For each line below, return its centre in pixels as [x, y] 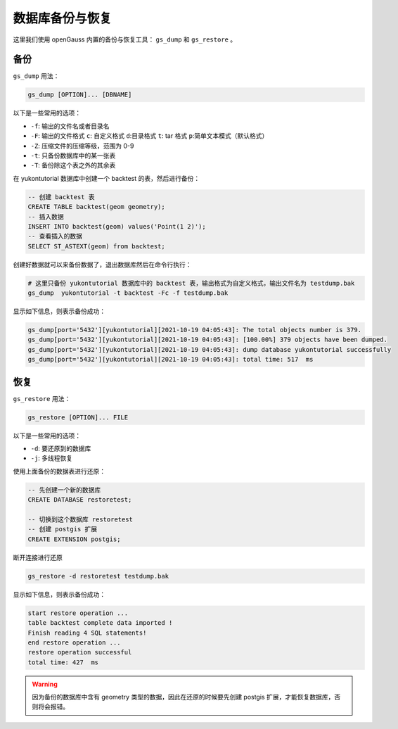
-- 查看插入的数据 [55, 236]
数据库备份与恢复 [63, 18]
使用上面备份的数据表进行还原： [59, 471]
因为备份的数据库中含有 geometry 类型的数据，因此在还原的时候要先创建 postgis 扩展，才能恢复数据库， [183, 697]
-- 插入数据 [46, 217]
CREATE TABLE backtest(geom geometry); [96, 207]
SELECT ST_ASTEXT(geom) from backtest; [96, 246]
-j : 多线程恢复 [52, 458]
